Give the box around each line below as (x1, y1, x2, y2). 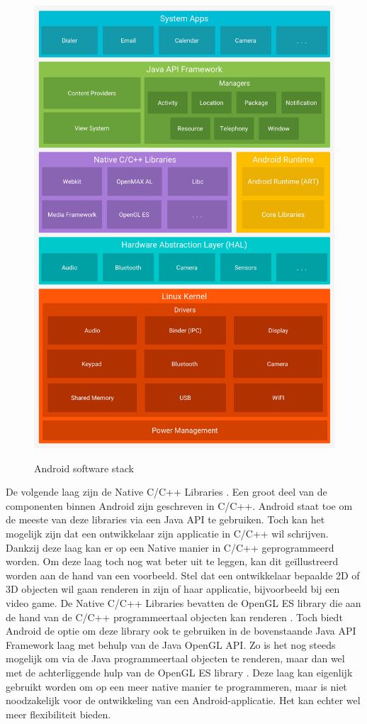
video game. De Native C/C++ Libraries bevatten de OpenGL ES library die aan (6, 596, 361, 611)
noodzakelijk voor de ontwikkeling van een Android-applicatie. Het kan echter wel (6, 693, 361, 708)
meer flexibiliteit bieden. (6, 706, 111, 721)
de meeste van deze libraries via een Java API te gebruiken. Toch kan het (6, 512, 325, 527)
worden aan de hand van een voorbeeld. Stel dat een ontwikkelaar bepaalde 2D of (6, 567, 360, 582)
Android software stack (34, 460, 135, 475)
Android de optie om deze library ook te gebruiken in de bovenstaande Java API (6, 623, 356, 638)
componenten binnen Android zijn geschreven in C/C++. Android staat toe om (6, 498, 353, 513)
